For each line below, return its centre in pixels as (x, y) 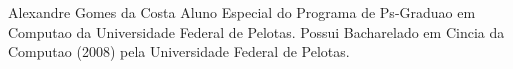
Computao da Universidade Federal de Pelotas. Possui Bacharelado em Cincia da (256, 31)
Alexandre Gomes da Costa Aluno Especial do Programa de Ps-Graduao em (242, 12)
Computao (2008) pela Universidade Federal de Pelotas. (179, 51)
